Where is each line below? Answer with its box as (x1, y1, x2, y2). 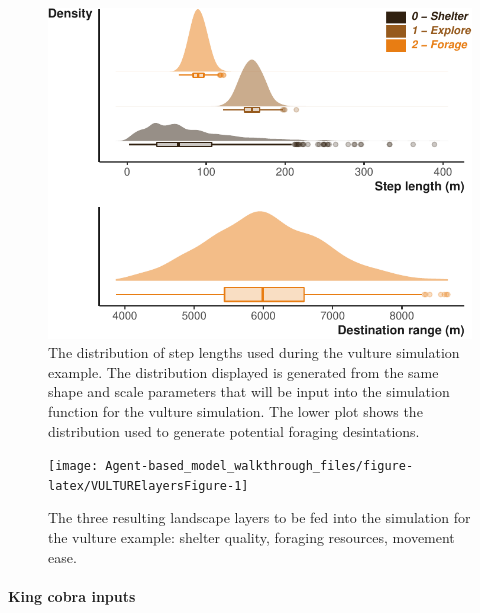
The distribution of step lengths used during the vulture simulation (48, 342, 460, 363)
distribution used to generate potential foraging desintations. (48, 420, 420, 441)
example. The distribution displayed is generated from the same (48, 361, 439, 382)
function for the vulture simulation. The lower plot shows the (48, 400, 423, 421)
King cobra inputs (8, 585, 136, 606)
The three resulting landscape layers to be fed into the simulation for (48, 507, 471, 528)
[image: (48, 459, 99, 474)
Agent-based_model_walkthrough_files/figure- (105, 459, 414, 474)
